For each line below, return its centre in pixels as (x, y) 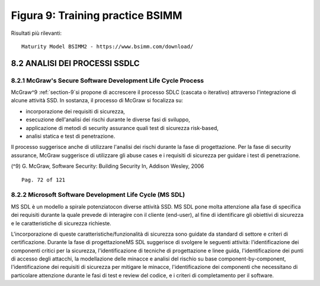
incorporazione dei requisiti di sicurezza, (76, 111)
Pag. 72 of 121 (44, 180)
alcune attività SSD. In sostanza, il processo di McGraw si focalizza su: (97, 100)
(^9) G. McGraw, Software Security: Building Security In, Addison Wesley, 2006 (108, 166)
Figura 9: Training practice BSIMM (97, 15)
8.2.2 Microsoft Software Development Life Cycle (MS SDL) (98, 195)
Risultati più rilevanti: (36, 33)
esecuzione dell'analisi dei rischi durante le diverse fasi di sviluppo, (108, 120)
